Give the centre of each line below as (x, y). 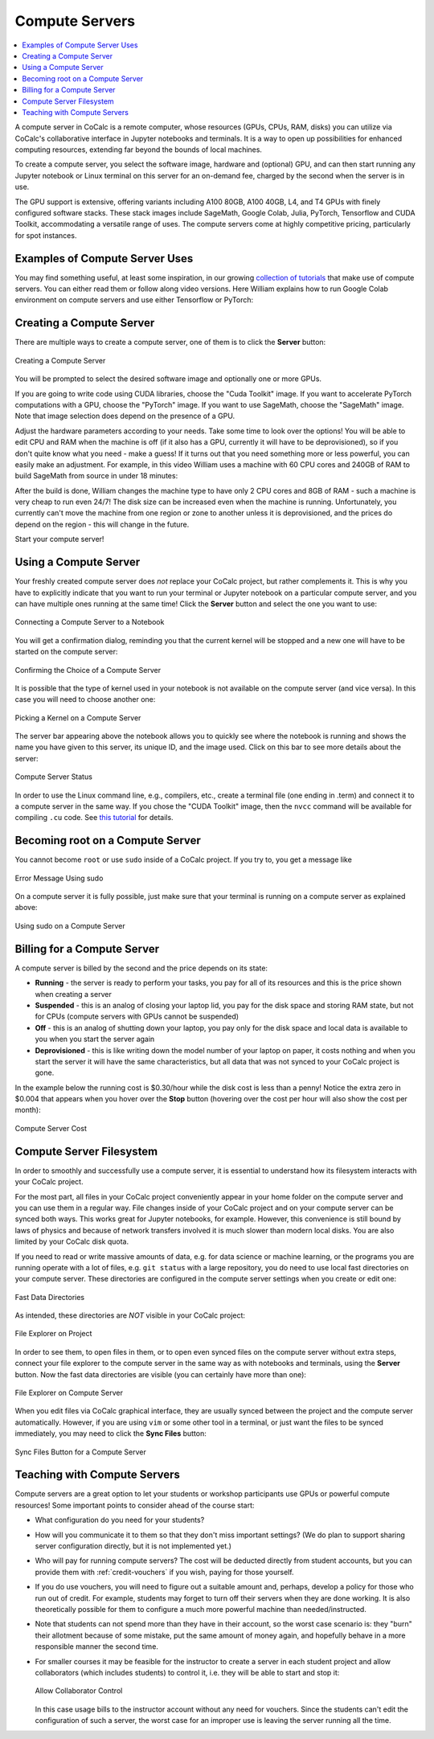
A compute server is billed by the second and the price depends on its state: (141, 968)
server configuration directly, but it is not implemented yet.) (133, 1546)
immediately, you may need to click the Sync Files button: (111, 1433)
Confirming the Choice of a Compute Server (88, 670)
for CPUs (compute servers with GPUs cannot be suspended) (137, 1016)
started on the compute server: (66, 652)
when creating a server (73, 994)
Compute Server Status (53, 777)
